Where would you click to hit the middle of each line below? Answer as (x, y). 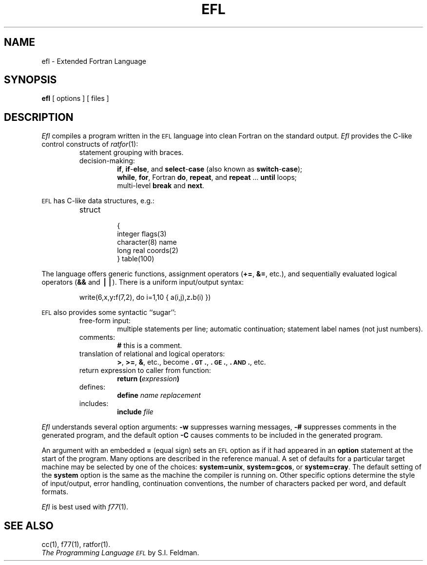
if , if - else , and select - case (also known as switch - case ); (210, 169)
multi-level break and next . (161, 186)
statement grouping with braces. (131, 153)
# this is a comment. (150, 346)
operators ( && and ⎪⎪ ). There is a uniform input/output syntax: (143, 282)
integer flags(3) (142, 234)
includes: (94, 404)
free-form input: (105, 321)
